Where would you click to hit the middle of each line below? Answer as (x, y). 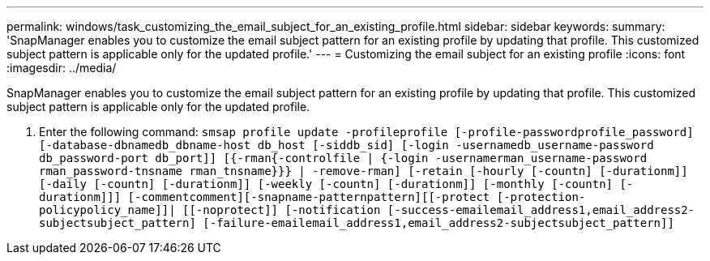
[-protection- (541, 197)
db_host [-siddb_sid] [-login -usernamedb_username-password (456, 145)
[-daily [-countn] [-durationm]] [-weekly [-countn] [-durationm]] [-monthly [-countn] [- (336, 184)
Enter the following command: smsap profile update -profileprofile (244, 132)
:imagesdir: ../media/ (62, 68)
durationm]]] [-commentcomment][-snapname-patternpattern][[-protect (265, 197)
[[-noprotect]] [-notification (282, 210)
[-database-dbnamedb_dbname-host (145, 145)
